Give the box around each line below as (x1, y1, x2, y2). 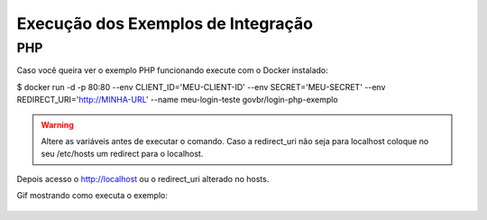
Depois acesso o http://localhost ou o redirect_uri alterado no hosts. (16, 173, 270, 184)
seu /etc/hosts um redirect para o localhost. (41, 149, 204, 160)
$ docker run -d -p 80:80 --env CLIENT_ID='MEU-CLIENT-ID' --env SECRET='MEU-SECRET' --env (16, 81, 386, 92)
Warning (41, 119, 74, 130)
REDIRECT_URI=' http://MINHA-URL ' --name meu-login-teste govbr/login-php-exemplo (16, 95, 338, 105)
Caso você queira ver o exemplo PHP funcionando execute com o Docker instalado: (16, 65, 328, 76)
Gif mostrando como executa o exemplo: (16, 190, 169, 201)
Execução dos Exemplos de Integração (16, 14, 313, 33)
